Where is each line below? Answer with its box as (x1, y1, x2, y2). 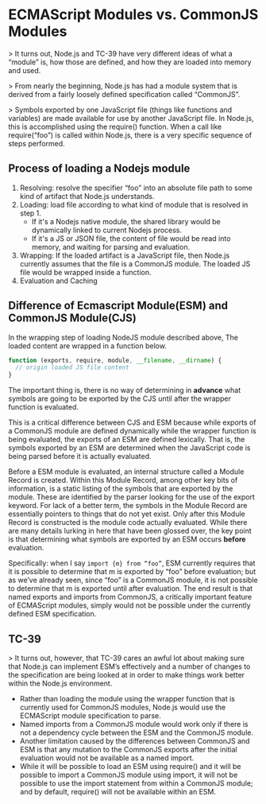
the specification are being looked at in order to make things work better (8, 670, 245, 679)
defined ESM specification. (8, 609, 97, 619)
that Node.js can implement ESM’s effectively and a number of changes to (8, 662, 251, 671)
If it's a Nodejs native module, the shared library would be (31, 216, 221, 226)
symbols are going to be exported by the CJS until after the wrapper (8, 394, 232, 403)
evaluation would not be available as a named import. (19, 753, 195, 763)
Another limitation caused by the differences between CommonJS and (19, 736, 250, 745)
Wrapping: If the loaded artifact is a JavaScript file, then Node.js (19, 251, 230, 260)
